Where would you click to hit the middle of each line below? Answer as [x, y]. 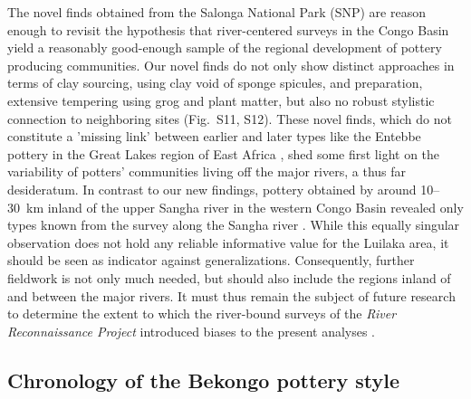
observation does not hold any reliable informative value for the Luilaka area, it [228, 242]
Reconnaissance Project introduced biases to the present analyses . [192, 331]
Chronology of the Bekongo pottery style [203, 380]
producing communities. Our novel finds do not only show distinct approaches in [231, 65]
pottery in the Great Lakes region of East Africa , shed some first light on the [224, 153]
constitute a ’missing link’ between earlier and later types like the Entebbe [214, 136]
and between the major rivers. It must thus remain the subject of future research [231, 295]
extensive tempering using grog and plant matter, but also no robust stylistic [221, 100]
